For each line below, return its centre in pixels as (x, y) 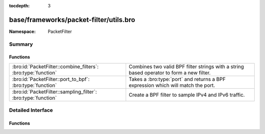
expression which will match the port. (172, 85)
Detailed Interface (31, 110)
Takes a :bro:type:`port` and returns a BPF (177, 79)
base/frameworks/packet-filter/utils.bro (72, 20)
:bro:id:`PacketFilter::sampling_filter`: (54, 92)
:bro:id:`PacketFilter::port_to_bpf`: (51, 79)
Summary (21, 44)
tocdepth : (19, 6)
